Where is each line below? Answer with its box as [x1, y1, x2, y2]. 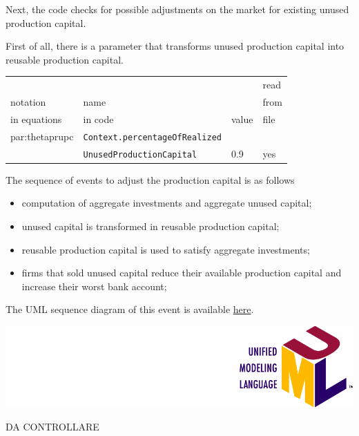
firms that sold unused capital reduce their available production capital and [21, 265, 342, 280]
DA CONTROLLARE [6, 419, 99, 433]
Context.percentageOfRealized [83, 132, 222, 142]
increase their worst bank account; [21, 278, 167, 293]
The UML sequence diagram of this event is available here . [6, 302, 254, 316]
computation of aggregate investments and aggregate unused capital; [21, 196, 312, 210]
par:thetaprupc [10, 129, 74, 143]
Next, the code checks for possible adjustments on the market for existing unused [6, 2, 349, 16]
